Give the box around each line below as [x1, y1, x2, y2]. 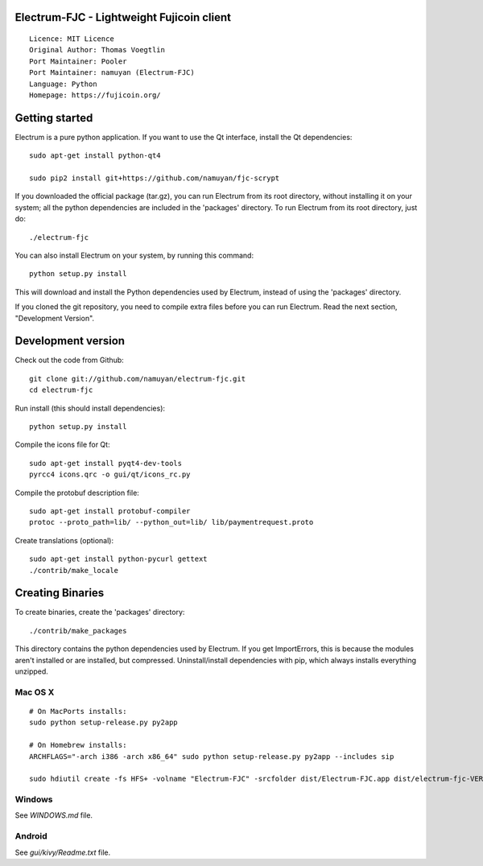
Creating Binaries [14, 586, 105, 600]
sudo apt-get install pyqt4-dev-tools [29, 459, 183, 468]
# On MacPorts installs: [29, 707, 127, 715]
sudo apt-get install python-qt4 [29, 151, 161, 160]
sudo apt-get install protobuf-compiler [29, 506, 191, 515]
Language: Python [29, 79, 97, 89]
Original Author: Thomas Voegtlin [29, 45, 165, 55]
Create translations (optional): [14, 535, 114, 545]
